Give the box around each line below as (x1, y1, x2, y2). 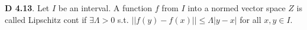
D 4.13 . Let (5, 2, 50, 14)
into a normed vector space (188, 2, 286, 14)
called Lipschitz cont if (5, 13, 87, 25)
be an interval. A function (58, 2, 153, 14)
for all (240, 13, 261, 25)
